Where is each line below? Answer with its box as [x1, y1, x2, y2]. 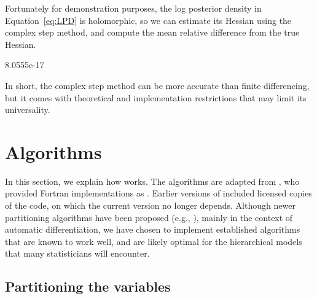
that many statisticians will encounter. [5, 247, 150, 260]
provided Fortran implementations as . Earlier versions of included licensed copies [5, 187, 312, 200]
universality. [5, 103, 50, 116]
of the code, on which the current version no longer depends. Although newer [5, 199, 295, 212]
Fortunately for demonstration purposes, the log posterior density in [5, 2, 262, 14]
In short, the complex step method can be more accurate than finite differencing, [5, 79, 310, 91]
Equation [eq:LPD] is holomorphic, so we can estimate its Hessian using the [5, 14, 292, 26]
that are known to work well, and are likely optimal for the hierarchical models [5, 235, 302, 247]
